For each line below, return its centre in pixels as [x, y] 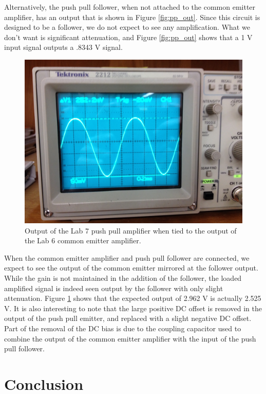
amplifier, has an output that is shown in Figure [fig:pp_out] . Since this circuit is [132, 17]
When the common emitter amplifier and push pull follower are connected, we [127, 257]
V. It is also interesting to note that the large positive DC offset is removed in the [133, 308]
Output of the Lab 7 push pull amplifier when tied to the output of [131, 230]
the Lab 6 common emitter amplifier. [83, 240]
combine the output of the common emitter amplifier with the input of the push [130, 338]
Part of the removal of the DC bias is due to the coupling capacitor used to [123, 328]
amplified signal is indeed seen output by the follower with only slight [114, 288]
